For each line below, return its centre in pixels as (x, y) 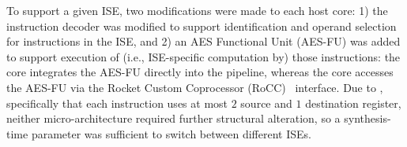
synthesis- (367, 118)
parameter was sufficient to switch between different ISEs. (171, 133)
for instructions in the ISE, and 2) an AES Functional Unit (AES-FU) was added (203, 41)
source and (266, 103)
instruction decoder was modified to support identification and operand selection (202, 26)
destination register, (353, 103)
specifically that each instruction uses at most (117, 103)
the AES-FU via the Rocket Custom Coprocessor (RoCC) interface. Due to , (195, 87)
